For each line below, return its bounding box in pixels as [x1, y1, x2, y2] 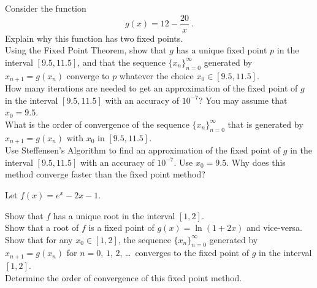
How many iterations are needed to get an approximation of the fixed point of [5, 82, 298, 95]
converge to [66, 69, 110, 82]
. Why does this [226, 155, 286, 168]
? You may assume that [198, 93, 288, 106]
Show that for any [5, 233, 73, 246]
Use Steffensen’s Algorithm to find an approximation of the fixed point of [5, 144, 281, 157]
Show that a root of [5, 221, 79, 234]
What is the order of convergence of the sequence [5, 117, 189, 130]
